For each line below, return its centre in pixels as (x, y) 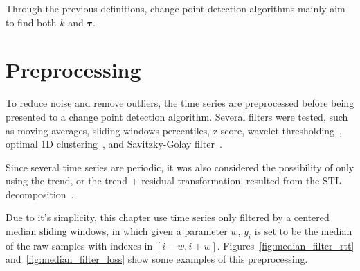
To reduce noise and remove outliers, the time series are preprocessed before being (180, 103)
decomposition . (40, 194)
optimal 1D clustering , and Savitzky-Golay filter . (114, 144)
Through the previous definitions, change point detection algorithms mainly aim (175, 8)
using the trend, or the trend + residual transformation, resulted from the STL (173, 181)
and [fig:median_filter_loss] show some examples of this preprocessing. (157, 259)
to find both (31, 22)
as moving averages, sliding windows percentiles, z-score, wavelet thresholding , (174, 130)
